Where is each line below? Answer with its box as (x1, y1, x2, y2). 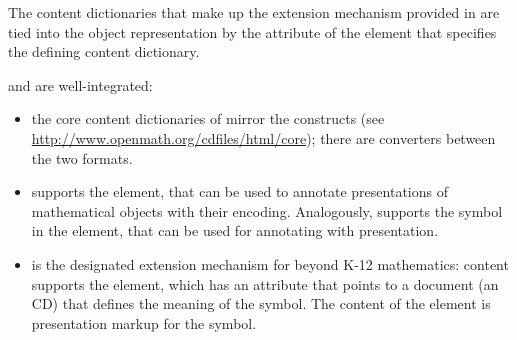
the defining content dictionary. (8, 41, 200, 62)
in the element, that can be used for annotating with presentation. (31, 220, 439, 241)
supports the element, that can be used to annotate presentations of (31, 181, 448, 202)
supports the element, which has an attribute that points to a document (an (31, 273, 499, 294)
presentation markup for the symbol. (31, 312, 257, 333)
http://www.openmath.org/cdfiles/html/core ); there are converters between (31, 127, 496, 148)
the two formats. (31, 147, 133, 168)
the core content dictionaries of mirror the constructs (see (31, 108, 385, 129)
